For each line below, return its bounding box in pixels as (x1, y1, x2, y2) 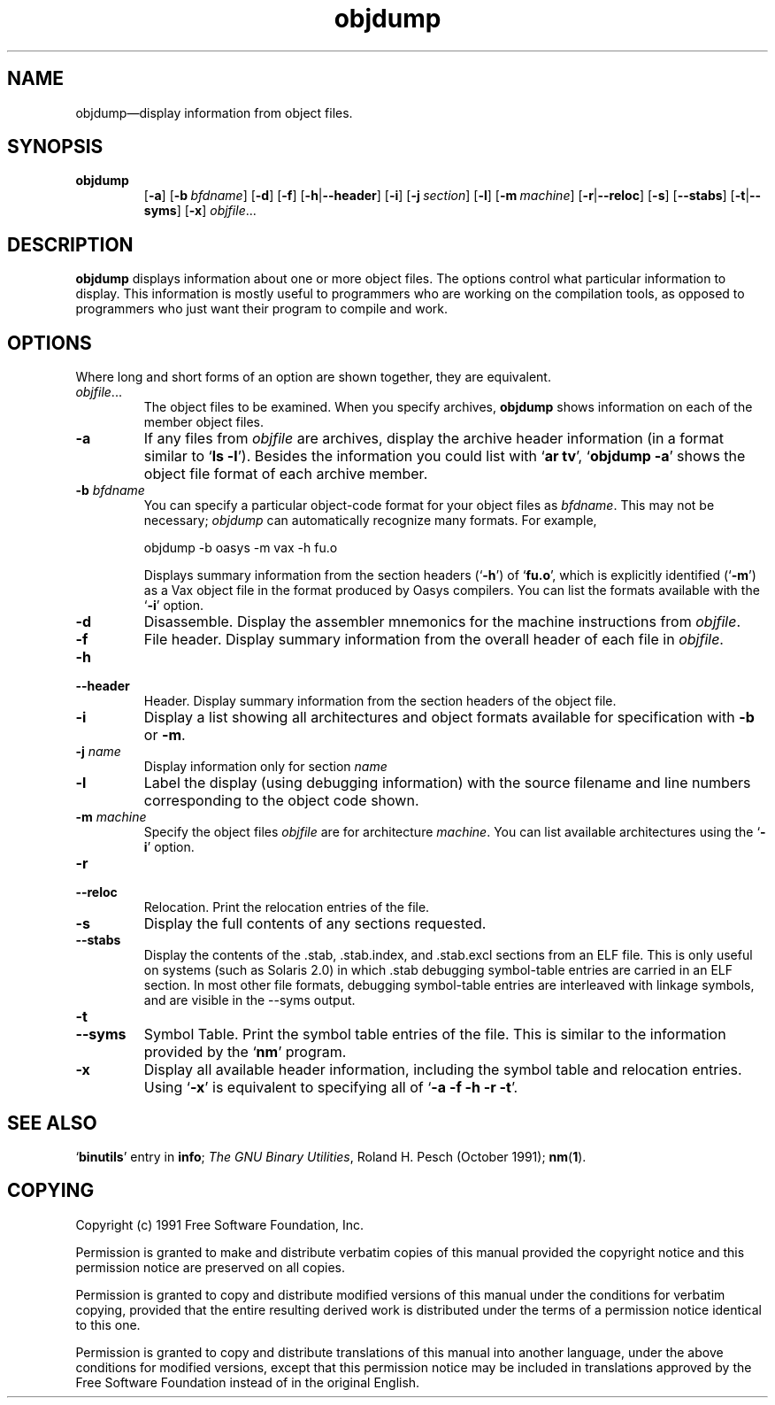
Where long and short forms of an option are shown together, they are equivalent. (75, 369, 551, 385)
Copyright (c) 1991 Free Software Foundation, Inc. (75, 1216, 364, 1232)
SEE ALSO (7, 1111, 97, 1134)
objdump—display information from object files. (75, 104, 353, 120)
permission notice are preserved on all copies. (75, 1259, 345, 1275)
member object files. (143, 414, 265, 430)
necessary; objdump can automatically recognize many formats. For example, (143, 513, 597, 529)
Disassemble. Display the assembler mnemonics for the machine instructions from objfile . (143, 613, 741, 631)
